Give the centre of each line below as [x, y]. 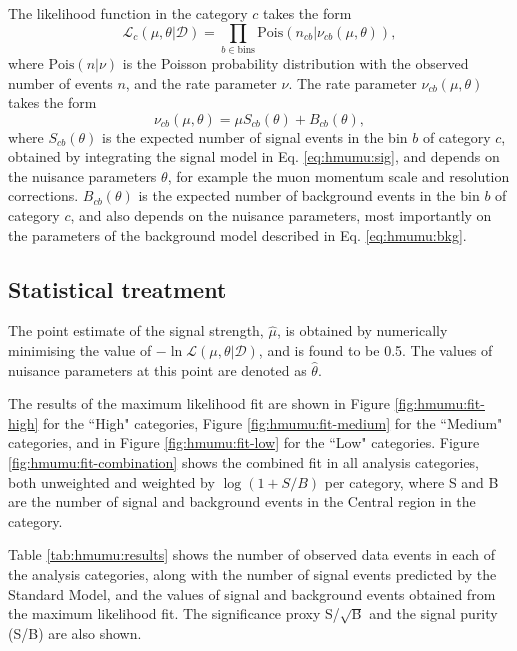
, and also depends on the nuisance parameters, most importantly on [281, 215]
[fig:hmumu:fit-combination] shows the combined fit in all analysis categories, [244, 462]
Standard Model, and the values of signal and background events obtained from [252, 593]
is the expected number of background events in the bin [309, 195]
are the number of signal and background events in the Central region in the [242, 501]
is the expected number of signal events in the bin [255, 136]
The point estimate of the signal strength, [136, 330]
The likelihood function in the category [128, 13]
